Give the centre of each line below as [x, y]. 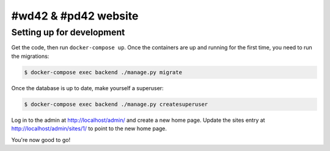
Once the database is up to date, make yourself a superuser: [88, 88]
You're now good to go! [41, 139]
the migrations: [30, 56]
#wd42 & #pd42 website [75, 16]
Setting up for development [68, 32]
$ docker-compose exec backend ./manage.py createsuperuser [116, 104]
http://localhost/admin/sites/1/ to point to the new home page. [89, 128]
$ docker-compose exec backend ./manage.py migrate [103, 72]
